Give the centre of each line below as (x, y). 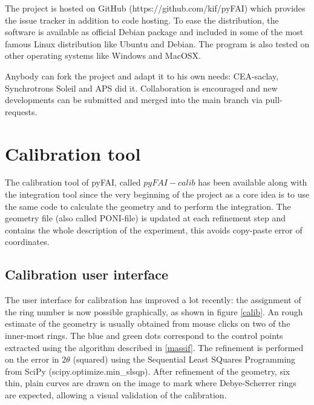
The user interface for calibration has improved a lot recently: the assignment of (153, 300)
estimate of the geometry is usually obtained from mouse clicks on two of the (148, 323)
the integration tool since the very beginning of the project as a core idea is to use (157, 194)
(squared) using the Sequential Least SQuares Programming (184, 359)
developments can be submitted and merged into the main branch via (134, 100)
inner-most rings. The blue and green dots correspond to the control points (144, 336)
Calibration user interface (87, 274)
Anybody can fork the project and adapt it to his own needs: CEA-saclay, (142, 75)
